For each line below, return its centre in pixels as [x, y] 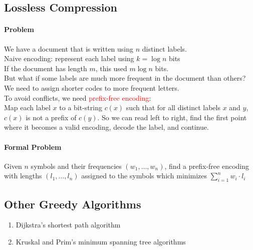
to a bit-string [81, 107]
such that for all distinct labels [173, 107]
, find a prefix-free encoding [207, 166]
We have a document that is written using [69, 48]
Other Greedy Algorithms [73, 204]
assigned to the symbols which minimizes [144, 176]
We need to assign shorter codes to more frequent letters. [92, 87]
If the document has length [46, 68]
